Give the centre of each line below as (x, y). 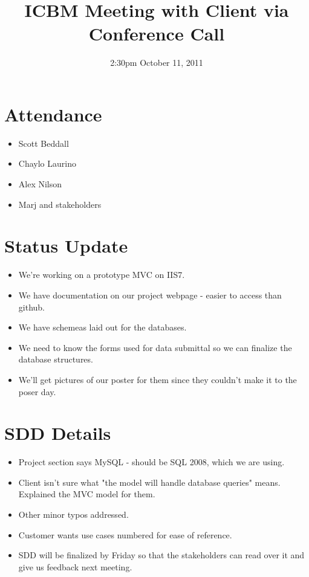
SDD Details (58, 433)
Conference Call (157, 34)
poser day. (37, 391)
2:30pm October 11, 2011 (157, 63)
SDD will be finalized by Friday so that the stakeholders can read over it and (161, 555)
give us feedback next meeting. (75, 566)
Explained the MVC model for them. (87, 494)
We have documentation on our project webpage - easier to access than (150, 295)
